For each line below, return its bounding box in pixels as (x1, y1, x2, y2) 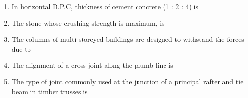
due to (11, 43, 31, 54)
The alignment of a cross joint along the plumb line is (11, 60, 173, 70)
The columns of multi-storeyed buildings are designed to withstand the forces (11, 34, 244, 44)
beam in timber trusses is (11, 86, 88, 96)
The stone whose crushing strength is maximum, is (11, 18, 165, 28)
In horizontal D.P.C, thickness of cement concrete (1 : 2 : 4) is (11, 1, 199, 11)
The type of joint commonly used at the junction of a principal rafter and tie (11, 76, 244, 86)
